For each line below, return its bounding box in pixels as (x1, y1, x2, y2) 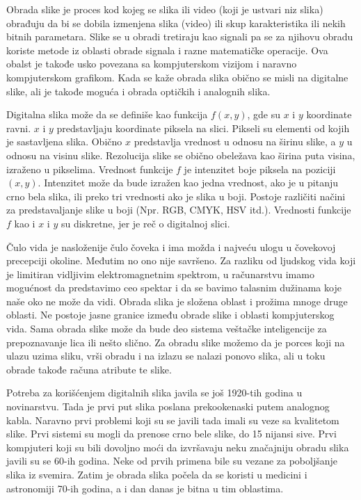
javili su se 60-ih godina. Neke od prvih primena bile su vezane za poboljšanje (6, 453, 338, 468)
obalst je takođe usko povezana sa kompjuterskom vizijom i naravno (6, 56, 297, 71)
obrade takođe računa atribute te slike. (6, 362, 172, 376)
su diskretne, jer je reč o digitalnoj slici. (61, 216, 230, 230)
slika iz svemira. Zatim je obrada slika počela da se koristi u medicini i (6, 467, 307, 481)
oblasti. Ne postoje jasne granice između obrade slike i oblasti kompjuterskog (6, 307, 335, 322)
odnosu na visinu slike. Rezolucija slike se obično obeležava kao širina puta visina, (6, 147, 355, 162)
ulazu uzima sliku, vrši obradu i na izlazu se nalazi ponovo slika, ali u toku (6, 348, 326, 363)
